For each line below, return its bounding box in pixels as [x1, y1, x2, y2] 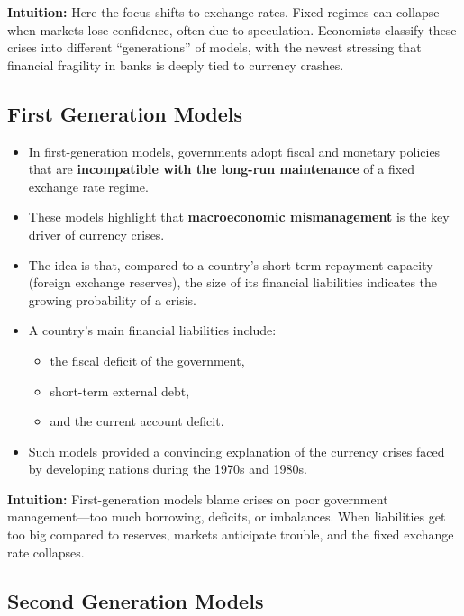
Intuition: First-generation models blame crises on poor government [7, 489, 388, 508]
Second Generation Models [7, 586, 264, 614]
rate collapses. [7, 542, 85, 561]
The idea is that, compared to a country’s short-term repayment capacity [28, 255, 433, 274]
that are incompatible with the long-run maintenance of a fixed [28, 159, 415, 178]
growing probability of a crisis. [28, 290, 196, 309]
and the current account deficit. [50, 412, 224, 430]
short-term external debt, [50, 381, 190, 400]
